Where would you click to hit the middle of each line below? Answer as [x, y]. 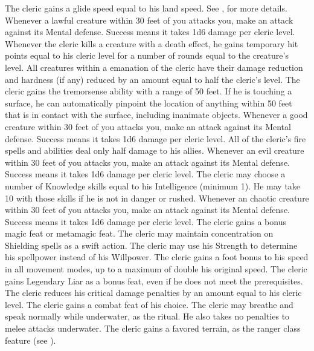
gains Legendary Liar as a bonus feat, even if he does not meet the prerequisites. [154, 280]
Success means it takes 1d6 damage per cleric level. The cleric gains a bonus [146, 221]
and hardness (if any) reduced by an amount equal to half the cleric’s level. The [152, 79]
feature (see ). [30, 340]
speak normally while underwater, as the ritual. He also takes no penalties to [147, 316]
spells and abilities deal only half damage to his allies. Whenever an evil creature [155, 150]
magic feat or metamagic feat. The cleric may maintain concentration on [139, 233]
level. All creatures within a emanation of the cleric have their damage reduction [154, 67]
